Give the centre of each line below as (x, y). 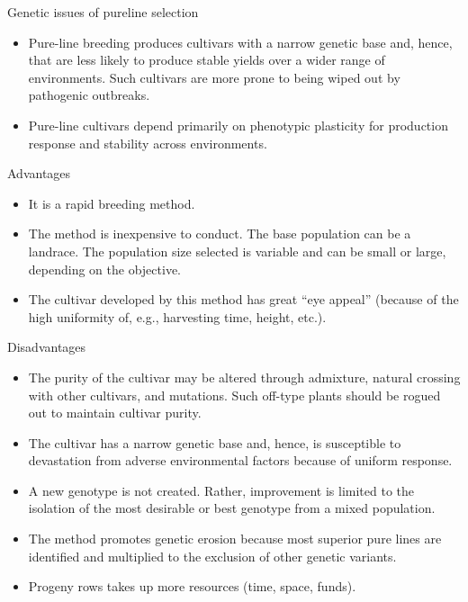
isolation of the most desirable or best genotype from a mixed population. (232, 508)
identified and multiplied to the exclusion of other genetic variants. (212, 556)
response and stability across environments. (148, 143)
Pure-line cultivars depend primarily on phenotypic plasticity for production (238, 125)
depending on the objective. (104, 269)
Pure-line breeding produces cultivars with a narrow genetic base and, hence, (240, 42)
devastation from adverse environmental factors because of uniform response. (240, 460)
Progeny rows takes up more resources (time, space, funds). (192, 586)
